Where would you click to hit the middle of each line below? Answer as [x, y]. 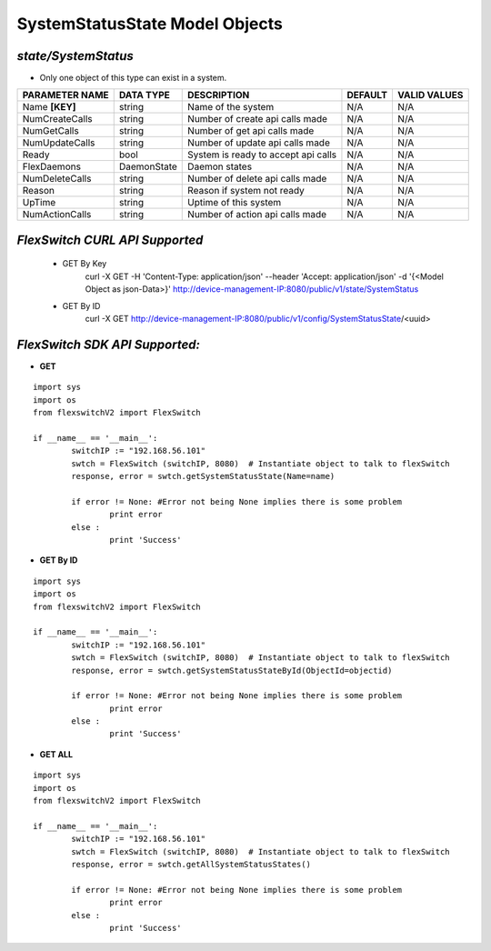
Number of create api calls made [257, 119]
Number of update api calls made [259, 143]
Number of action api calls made [257, 215]
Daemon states [220, 166]
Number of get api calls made [251, 131]
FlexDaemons [52, 166]
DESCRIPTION [219, 95]
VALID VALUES [430, 95]
